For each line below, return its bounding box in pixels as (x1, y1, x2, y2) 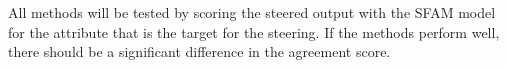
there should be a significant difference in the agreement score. (8, 41, 391, 62)
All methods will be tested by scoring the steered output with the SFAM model (8, 2, 496, 22)
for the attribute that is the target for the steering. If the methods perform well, (8, 21, 500, 42)
